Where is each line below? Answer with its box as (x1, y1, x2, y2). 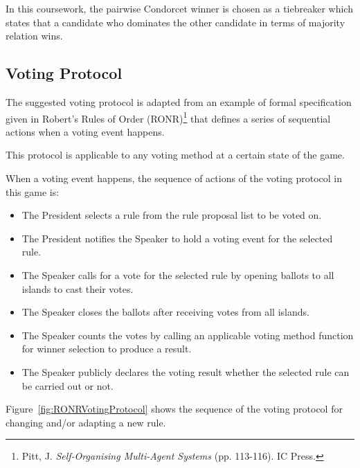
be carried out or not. (21, 378, 114, 393)
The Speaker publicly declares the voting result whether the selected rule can (21, 364, 350, 379)
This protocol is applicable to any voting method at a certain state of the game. (6, 147, 345, 162)
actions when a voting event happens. (6, 124, 165, 138)
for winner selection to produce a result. (21, 341, 192, 356)
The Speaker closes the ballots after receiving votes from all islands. (21, 305, 309, 319)
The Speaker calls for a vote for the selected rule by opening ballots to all (21, 267, 334, 282)
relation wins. (6, 28, 63, 43)
